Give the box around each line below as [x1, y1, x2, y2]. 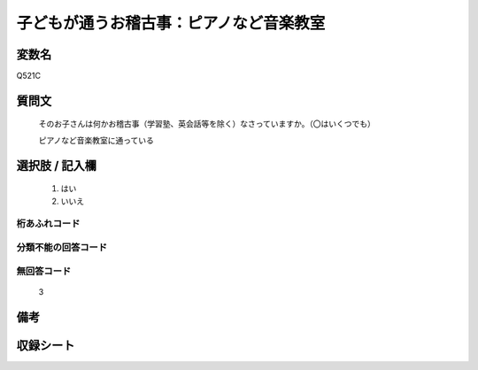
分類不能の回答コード [16, 241, 108, 253]
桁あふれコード [16, 218, 81, 230]
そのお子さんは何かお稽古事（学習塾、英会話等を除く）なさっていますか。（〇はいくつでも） [38, 119, 376, 129]
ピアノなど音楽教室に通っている [38, 135, 155, 145]
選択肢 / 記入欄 [16, 158, 97, 173]
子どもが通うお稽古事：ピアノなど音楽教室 [16, 13, 326, 33]
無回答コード [16, 265, 72, 277]
